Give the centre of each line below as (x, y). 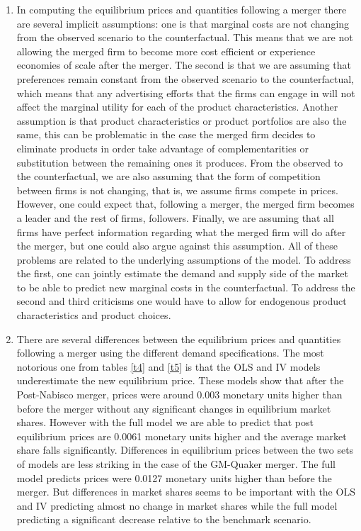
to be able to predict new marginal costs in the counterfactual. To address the (186, 287)
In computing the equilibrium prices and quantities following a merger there (182, 9)
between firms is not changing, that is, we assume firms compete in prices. (177, 190)
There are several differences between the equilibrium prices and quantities (179, 339)
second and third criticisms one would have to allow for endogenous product (182, 301)
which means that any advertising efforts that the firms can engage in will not (186, 93)
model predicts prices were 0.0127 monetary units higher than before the (174, 477)
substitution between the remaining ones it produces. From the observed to (180, 162)
